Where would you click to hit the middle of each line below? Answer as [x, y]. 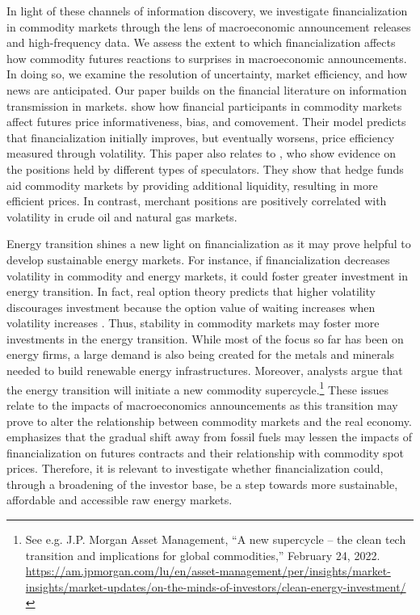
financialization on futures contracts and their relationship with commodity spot [206, 452]
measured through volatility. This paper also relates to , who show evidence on [201, 153]
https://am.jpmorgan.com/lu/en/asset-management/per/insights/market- [208, 571]
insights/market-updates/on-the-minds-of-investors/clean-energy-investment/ [216, 586]
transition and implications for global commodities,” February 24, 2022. [203, 555]
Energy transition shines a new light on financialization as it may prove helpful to [209, 244]
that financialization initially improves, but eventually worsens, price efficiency [201, 137]
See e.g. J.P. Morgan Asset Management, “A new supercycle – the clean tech [216, 539]
